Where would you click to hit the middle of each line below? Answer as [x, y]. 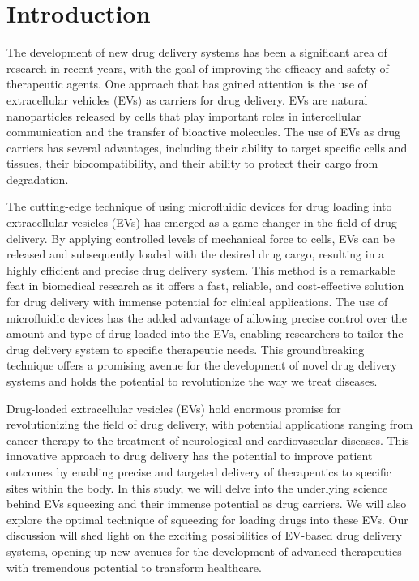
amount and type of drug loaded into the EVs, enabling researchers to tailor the [205, 333]
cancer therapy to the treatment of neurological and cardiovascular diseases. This [208, 440]
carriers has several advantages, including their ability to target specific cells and [207, 147]
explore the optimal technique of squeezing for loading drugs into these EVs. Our [207, 519]
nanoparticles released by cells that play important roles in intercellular [184, 115]
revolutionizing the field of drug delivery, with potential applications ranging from [210, 424]
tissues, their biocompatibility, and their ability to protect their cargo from [192, 163]
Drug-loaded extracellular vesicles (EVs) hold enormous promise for [174, 408]
